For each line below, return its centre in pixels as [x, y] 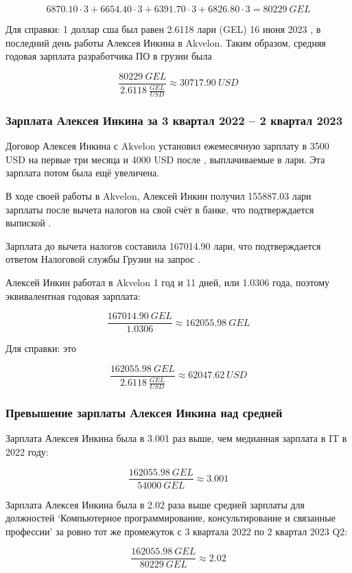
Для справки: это [41, 348]
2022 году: [27, 451]
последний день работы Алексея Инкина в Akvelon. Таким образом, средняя [166, 42]
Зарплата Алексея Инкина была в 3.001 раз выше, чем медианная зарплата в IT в [176, 438]
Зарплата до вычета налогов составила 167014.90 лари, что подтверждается [163, 245]
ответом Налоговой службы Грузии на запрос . [103, 259]
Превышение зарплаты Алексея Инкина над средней [144, 413]
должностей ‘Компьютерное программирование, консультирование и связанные [171, 518]
